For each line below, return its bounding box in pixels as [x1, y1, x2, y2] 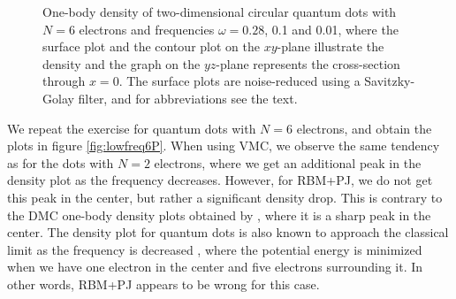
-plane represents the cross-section [216, 54, 400, 73]
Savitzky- [364, 72, 415, 90]
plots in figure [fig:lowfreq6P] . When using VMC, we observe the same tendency [7, 136, 440, 155]
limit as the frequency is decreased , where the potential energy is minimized [7, 240, 422, 258]
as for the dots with [7, 153, 114, 172]
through [42, 72, 86, 90]
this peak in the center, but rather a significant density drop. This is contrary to [7, 188, 443, 206]
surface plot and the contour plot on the [42, 37, 260, 56]
